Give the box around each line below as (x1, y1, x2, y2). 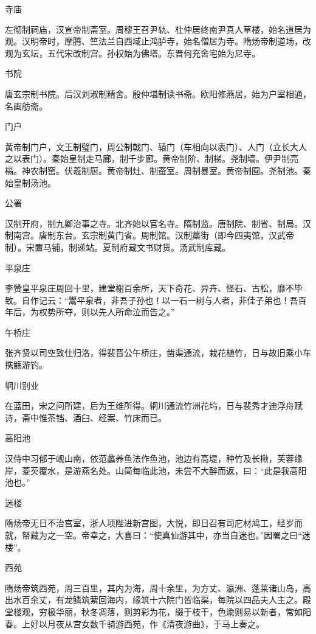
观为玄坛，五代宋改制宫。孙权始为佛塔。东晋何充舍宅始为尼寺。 (5, 46, 260, 59)
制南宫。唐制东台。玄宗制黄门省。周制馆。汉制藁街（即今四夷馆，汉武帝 (5, 229, 294, 242)
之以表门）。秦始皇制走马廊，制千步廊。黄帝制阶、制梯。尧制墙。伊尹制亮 (5, 152, 298, 165)
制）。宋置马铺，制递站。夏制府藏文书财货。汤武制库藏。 (5, 240, 230, 253)
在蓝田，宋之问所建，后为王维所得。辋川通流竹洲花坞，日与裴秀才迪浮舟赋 (5, 399, 303, 412)
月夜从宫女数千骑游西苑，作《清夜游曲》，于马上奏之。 (47, 617, 264, 630)
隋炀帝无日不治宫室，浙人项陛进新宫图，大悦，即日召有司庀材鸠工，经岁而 (5, 517, 303, 529)
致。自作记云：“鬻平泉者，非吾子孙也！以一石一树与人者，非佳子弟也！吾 (5, 293, 298, 306)
